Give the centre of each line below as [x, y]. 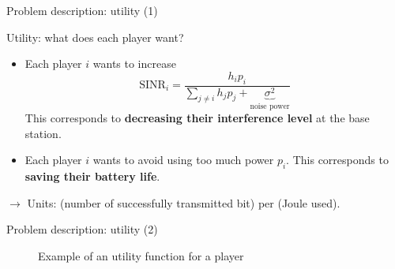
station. [43, 133]
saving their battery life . [92, 176]
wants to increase [134, 64]
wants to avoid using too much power [183, 160]
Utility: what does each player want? [95, 37]
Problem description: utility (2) [82, 229]
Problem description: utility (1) [82, 10]
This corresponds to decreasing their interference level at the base [197, 118]
